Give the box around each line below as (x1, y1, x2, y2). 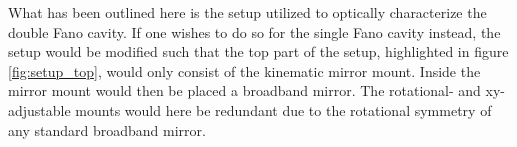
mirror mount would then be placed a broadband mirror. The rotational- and (8, 80, 481, 101)
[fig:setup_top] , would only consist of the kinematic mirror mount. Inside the (8, 60, 481, 81)
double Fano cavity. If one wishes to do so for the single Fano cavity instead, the (8, 21, 501, 42)
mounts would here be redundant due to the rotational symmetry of (75, 99, 492, 120)
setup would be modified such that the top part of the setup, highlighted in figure (8, 41, 509, 62)
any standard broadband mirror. (8, 119, 206, 140)
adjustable (8, 99, 71, 120)
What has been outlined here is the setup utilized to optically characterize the (8, 2, 487, 22)
